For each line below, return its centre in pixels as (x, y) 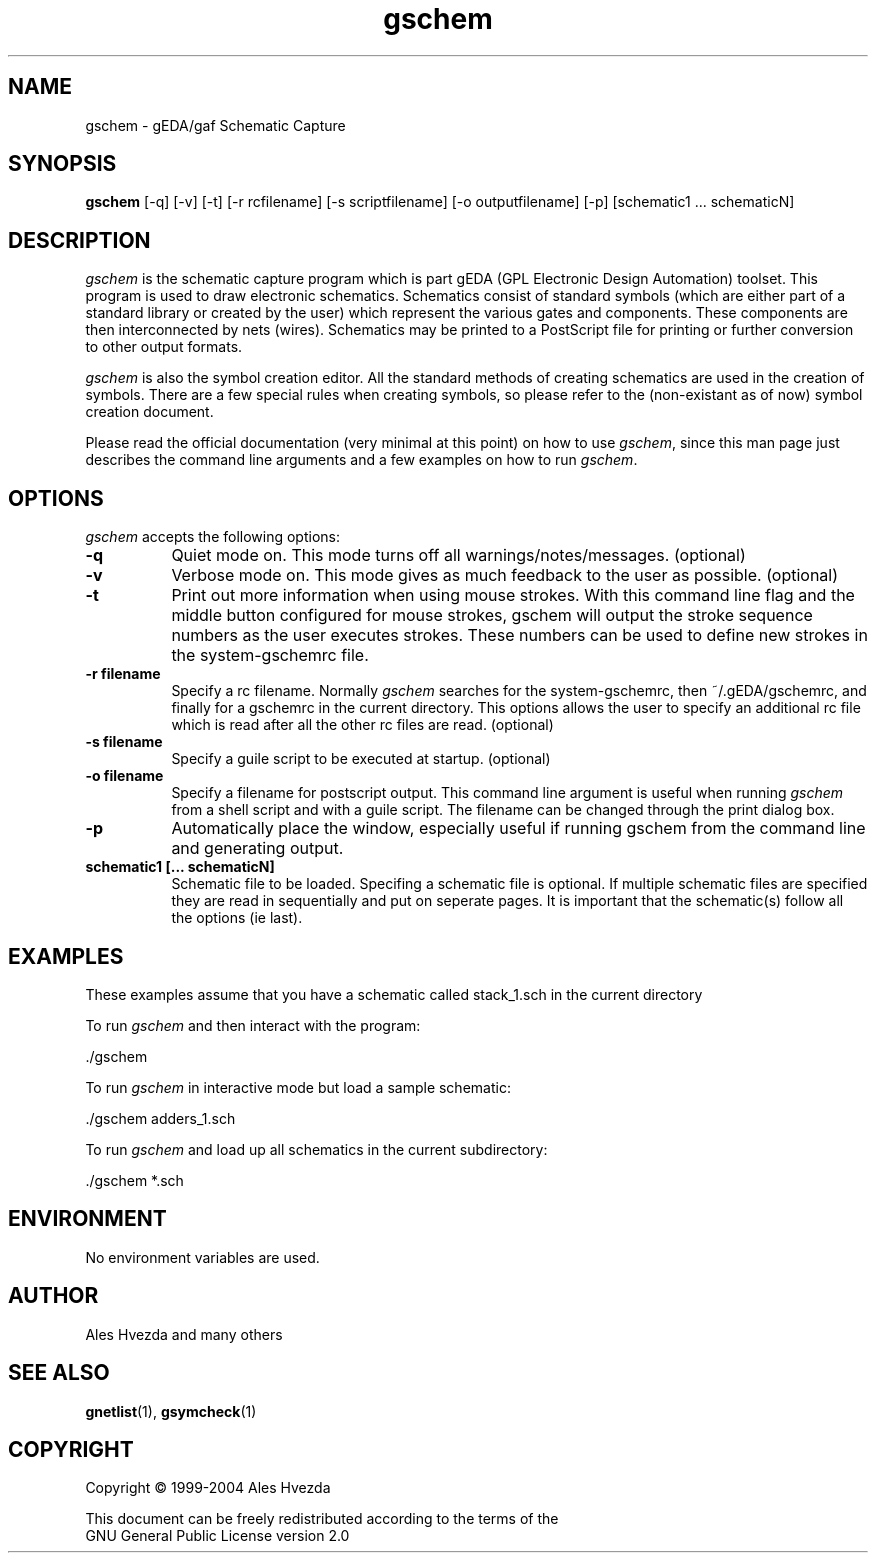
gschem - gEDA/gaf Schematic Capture (215, 125)
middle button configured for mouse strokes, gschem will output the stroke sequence (492, 615)
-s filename (124, 742)
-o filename (124, 776)
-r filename (123, 674)
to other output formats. (164, 347)
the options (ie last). (237, 918)
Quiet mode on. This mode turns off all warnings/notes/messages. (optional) (458, 555)
